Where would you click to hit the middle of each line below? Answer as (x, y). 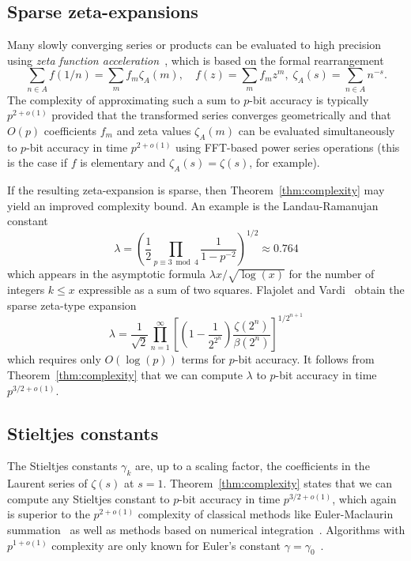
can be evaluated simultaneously (317, 130)
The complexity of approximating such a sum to (124, 99)
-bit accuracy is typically (309, 99)
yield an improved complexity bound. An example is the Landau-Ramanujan (193, 205)
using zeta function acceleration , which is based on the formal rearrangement (196, 60)
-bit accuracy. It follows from (304, 359)
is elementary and (123, 162)
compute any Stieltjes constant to (89, 498)
